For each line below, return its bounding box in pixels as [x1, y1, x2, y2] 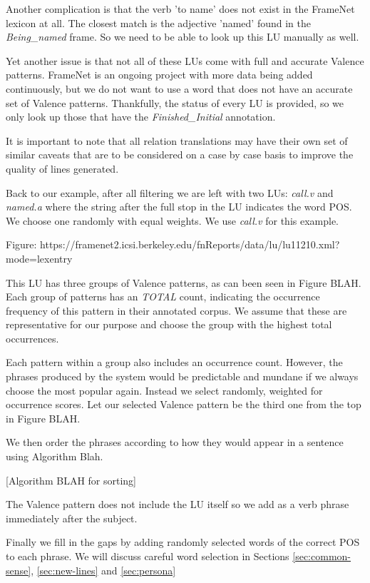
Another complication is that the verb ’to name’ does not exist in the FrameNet [6, 1, 355, 16]
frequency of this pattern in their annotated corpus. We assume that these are [6, 303, 347, 318]
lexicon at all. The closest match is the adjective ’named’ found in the [6, 15, 311, 30]
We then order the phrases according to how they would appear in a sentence [6, 435, 344, 450]
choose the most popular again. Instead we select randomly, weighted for [6, 382, 323, 397]
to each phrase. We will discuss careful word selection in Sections [6, 549, 289, 563]
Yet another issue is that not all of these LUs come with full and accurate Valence [6, 53, 364, 68]
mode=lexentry [6, 250, 73, 265]
